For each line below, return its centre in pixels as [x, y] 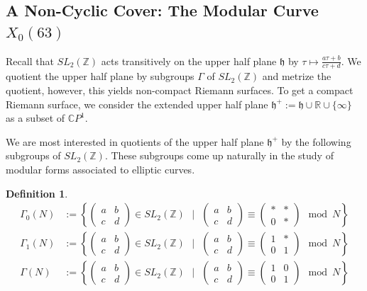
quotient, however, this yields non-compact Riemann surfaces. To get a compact [180, 90]
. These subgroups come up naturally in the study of [219, 155]
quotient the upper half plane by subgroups [100, 76]
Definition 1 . [37, 193]
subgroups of [33, 155]
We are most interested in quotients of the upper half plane [135, 141]
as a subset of [35, 118]
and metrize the [297, 76]
